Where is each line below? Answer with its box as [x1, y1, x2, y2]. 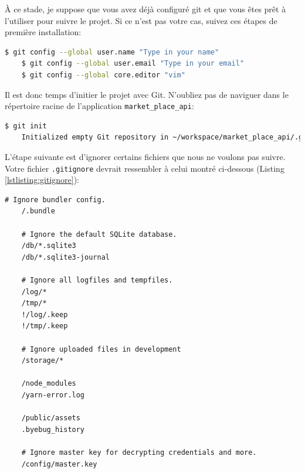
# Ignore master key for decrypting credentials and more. [21, 448, 257, 457]
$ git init [5, 121, 47, 130]
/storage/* [21, 356, 64, 365]
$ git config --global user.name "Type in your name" [5, 47, 219, 56]
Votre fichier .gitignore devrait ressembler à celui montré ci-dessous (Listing [5, 162, 284, 174]
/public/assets [21, 414, 80, 423]
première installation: [5, 26, 82, 38]
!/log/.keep [21, 310, 68, 319]
